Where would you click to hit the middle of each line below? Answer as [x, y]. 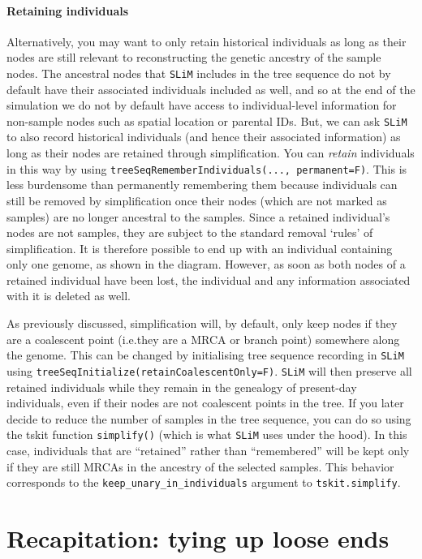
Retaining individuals [68, 10]
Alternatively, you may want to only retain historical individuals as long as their [207, 41]
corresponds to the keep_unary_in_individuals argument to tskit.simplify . [204, 482]
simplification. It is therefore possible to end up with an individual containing [200, 248]
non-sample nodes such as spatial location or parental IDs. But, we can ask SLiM [207, 120]
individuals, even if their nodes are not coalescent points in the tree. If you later [205, 403]
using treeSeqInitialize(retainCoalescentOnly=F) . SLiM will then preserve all [209, 370]
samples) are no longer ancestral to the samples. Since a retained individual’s [198, 216]
